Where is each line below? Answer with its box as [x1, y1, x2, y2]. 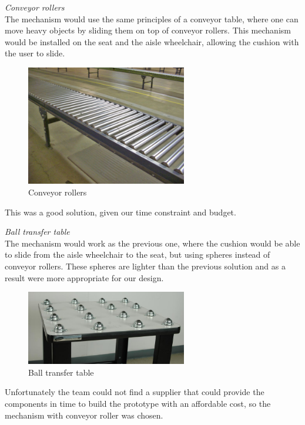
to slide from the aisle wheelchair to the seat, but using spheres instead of [5, 248, 270, 261]
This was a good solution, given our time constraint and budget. [5, 205, 236, 218]
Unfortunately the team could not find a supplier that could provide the [5, 386, 264, 398]
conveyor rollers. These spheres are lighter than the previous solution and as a [5, 259, 286, 272]
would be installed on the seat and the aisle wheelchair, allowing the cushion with [5, 35, 299, 48]
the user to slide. [5, 47, 65, 59]
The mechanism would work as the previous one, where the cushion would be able [5, 237, 300, 249]
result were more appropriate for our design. [5, 271, 164, 284]
